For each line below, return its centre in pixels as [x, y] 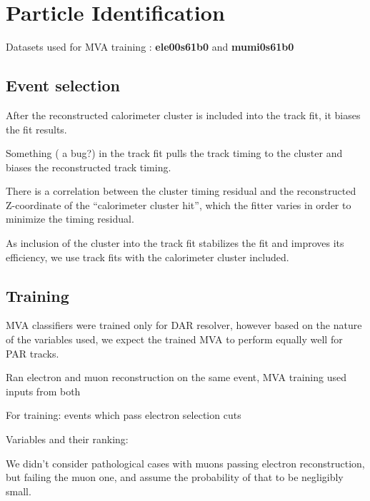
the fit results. [36, 129]
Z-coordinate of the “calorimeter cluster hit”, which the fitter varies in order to [179, 204]
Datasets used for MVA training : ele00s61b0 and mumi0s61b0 [150, 47]
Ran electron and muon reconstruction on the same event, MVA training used [176, 377]
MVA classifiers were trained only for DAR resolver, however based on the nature [184, 325]
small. [19, 491]
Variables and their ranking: [67, 439]
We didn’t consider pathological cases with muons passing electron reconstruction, [185, 463]
